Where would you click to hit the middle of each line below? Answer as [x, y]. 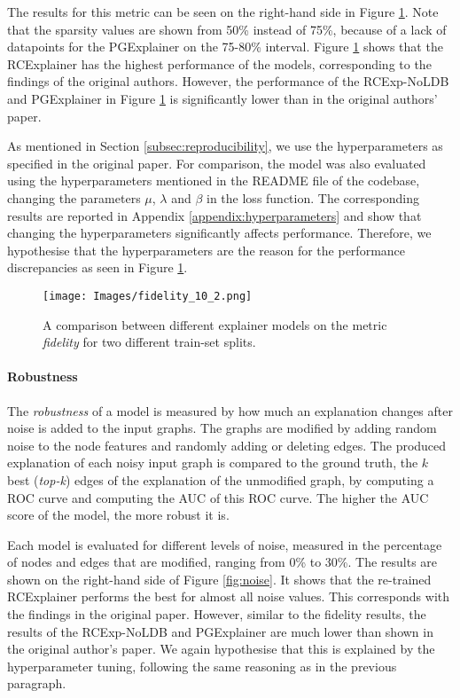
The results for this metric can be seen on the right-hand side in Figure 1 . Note [223, 12]
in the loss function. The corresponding [313, 197]
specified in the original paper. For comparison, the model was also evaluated [217, 163]
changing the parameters [74, 197]
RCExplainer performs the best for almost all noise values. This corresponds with [229, 596]
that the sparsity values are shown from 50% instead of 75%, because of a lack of [227, 29]
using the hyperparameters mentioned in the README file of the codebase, [214, 180]
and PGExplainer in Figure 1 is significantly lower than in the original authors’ [222, 98]
